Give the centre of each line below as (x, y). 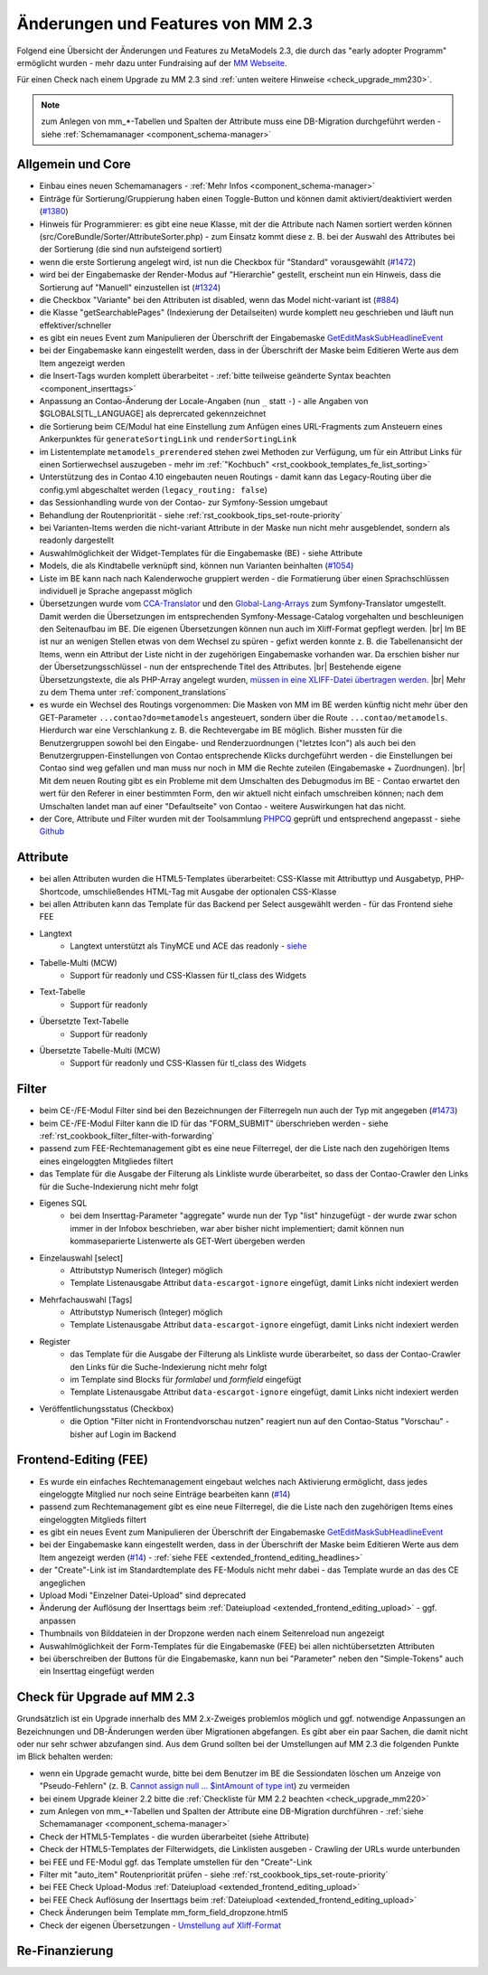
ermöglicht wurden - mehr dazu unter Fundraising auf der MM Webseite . (152, 62)
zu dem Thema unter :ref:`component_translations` (134, 693)
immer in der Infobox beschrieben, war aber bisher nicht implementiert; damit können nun (237, 1228)
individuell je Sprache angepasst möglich (116, 591)
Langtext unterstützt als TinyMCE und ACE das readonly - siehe (188, 946)
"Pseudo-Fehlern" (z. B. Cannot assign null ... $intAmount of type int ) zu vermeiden (195, 1786)
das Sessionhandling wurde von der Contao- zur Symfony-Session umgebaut (184, 503)
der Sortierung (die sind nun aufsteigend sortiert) (131, 250)
